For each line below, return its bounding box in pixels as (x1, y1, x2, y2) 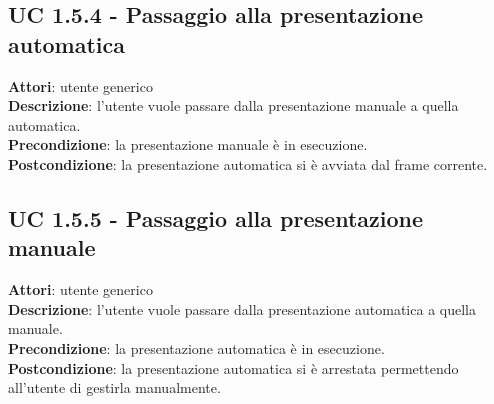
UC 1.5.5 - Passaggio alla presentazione (8, 202, 424, 233)
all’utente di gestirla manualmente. (8, 377, 221, 398)
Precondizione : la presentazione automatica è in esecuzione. (8, 337, 385, 358)
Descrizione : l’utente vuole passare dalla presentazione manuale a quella (8, 95, 459, 116)
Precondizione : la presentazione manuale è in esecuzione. (8, 134, 368, 155)
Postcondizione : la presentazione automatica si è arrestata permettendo (8, 357, 459, 378)
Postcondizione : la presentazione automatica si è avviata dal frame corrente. (8, 153, 488, 174)
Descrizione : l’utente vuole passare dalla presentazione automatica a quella (8, 298, 476, 319)
